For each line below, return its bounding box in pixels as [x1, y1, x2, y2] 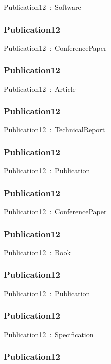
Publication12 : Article [4, 83, 76, 94]
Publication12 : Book [4, 247, 71, 257]
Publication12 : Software [4, 2, 81, 12]
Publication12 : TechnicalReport [4, 124, 105, 135]
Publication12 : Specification [4, 329, 94, 339]
